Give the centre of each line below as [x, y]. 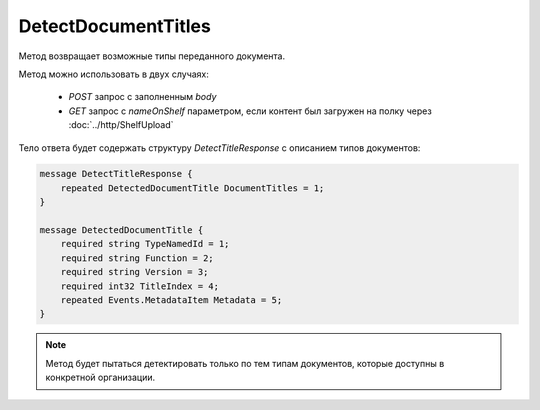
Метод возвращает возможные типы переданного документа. [151, 56]
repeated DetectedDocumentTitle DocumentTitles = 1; [192, 188]
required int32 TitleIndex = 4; [140, 286]
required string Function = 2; [137, 258]
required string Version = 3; [134, 272]
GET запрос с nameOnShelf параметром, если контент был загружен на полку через [250, 111]
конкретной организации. [100, 377]
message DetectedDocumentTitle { [121, 230]
